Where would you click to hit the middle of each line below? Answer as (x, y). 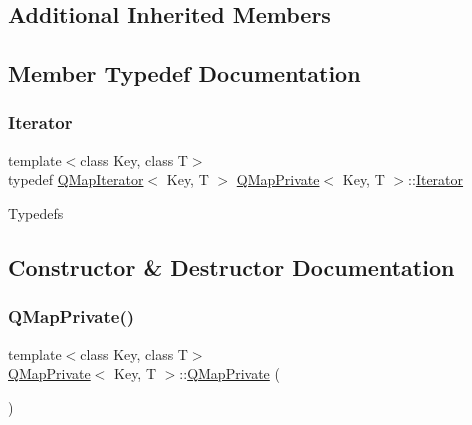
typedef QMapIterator (76, 179)
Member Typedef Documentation (184, 73)
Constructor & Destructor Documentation (231, 266)
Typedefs (36, 212)
